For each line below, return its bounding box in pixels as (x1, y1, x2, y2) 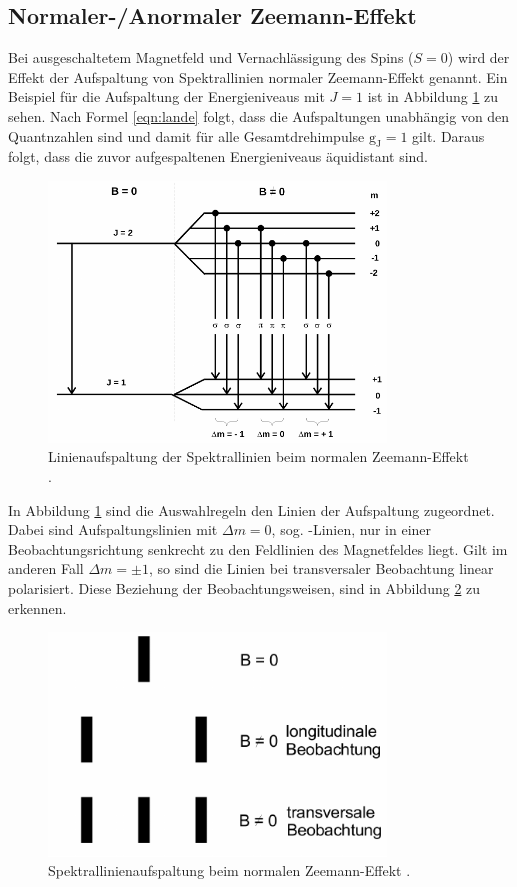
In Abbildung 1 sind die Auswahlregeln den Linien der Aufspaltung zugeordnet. (8, 499, 495, 520)
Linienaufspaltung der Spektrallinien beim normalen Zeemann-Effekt (48, 446, 469, 467)
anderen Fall (8, 558, 84, 579)
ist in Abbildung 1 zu (367, 86, 499, 107)
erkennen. (8, 597, 67, 618)
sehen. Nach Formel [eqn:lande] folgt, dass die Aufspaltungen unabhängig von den (8, 105, 510, 126)
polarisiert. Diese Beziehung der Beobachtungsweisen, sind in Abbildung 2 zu (8, 578, 481, 599)
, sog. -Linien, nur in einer (271, 519, 432, 540)
